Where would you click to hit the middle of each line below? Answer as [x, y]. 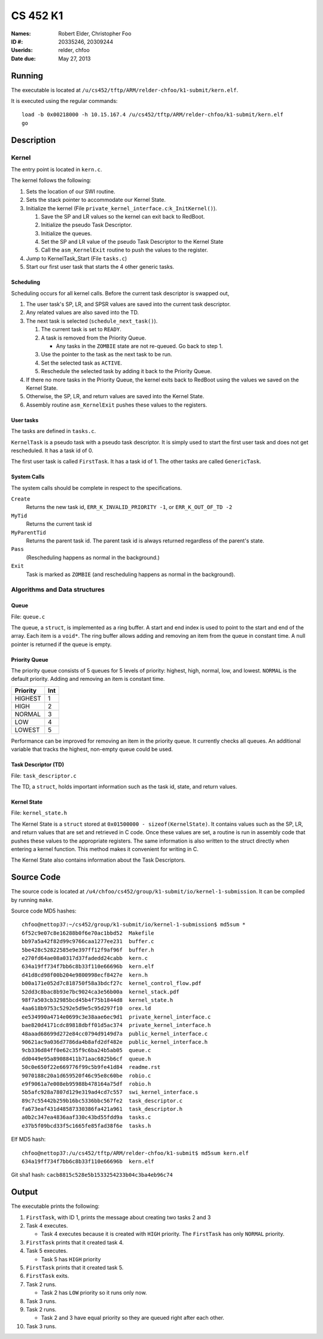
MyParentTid [28, 532]
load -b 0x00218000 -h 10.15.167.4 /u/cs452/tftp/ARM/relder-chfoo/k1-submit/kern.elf [153, 115]
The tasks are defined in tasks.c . [54, 431]
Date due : [23, 58]
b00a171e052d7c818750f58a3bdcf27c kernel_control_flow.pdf [112, 983]
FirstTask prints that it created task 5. [75, 1268]
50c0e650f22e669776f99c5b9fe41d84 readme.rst [91, 1067]
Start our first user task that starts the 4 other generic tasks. [100, 267]
